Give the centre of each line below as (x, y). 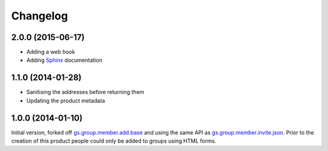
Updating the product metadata (66, 101)
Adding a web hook (51, 52)
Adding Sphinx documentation (64, 60)
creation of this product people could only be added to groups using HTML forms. (114, 141)
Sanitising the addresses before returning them (85, 92)
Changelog (39, 16)
